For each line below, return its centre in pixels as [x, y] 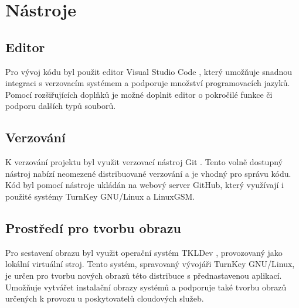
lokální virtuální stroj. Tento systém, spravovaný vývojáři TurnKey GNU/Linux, [150, 264]
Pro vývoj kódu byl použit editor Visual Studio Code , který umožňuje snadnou [149, 71]
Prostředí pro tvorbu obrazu [93, 227]
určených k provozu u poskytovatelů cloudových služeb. [105, 298]
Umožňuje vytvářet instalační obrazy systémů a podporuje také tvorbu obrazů [146, 287]
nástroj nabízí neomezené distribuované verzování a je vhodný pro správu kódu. [148, 173]
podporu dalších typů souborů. [61, 106]
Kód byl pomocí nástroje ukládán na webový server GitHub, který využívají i [145, 185]
